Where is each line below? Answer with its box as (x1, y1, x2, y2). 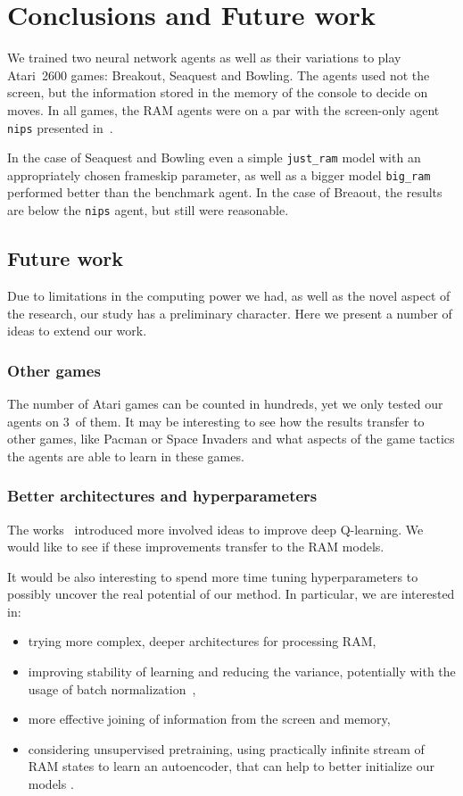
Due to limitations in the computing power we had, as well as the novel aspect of (7, 286, 451, 304)
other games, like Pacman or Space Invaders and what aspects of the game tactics (7, 429, 455, 448)
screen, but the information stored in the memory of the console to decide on (7, 83, 428, 102)
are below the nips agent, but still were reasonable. (7, 201, 289, 220)
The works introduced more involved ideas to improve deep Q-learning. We (7, 519, 424, 538)
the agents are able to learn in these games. (7, 446, 244, 465)
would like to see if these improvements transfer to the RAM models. (7, 537, 384, 556)
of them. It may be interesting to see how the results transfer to (75, 411, 425, 430)
